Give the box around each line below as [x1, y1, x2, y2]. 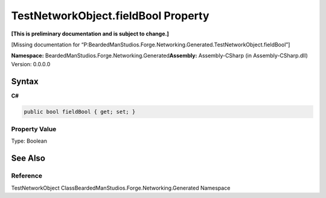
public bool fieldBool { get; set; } [24, 108, 136, 115]
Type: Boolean [11, 137, 48, 144]
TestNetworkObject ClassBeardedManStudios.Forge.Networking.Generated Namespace [11, 184, 231, 191]
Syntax [11, 76, 39, 87]
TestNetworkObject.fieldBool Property [11, 9, 209, 22]
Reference [11, 172, 42, 180]
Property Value [11, 125, 57, 133]
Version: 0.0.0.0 [11, 60, 51, 67]
